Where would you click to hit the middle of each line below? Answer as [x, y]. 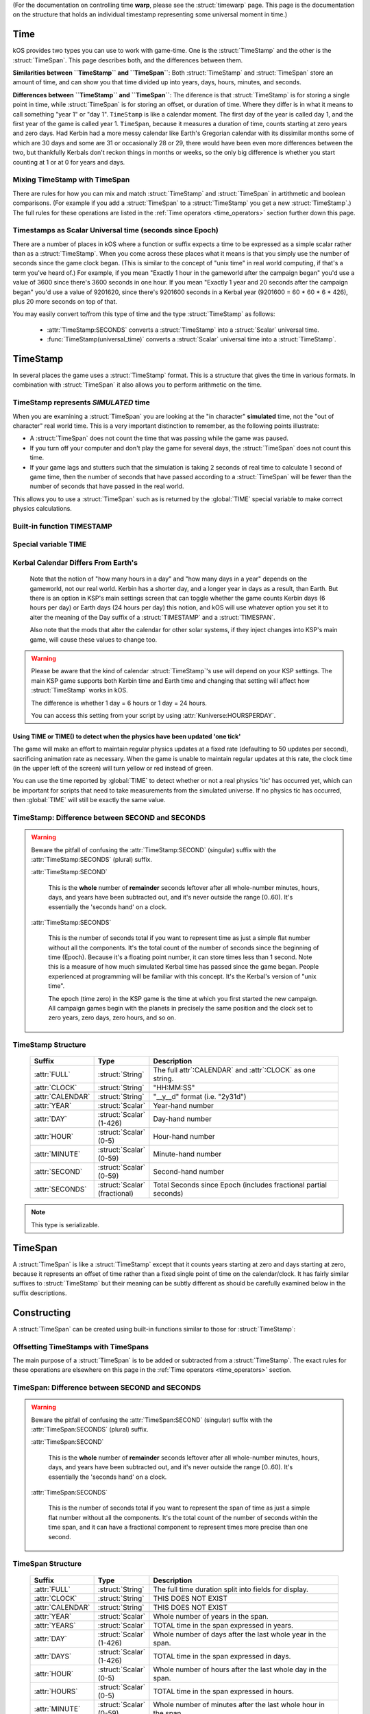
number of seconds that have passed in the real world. [107, 486]
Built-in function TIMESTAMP [62, 526]
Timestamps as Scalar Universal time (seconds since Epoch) [116, 230]
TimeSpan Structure [47, 1564]
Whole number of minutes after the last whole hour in [239, 1704]
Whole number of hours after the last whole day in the [240, 1669]
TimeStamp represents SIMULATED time [82, 402]
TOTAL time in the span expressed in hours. [224, 1691]
